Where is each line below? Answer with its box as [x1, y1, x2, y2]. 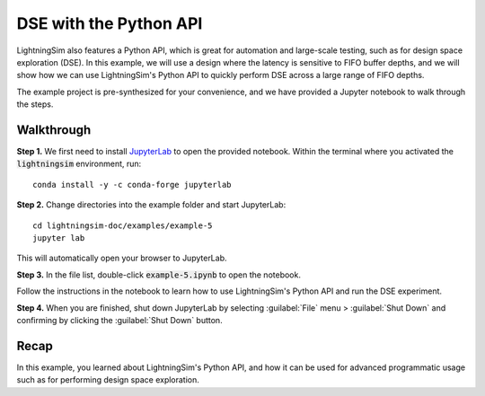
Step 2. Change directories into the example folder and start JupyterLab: [16, 199, 287, 210]
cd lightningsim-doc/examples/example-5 [32, 220, 213, 231]
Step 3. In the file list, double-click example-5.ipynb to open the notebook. [16, 269, 301, 280]
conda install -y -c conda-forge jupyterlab [32, 180, 233, 189]
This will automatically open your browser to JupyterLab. [16, 252, 228, 264]
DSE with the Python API [16, 13, 203, 33]
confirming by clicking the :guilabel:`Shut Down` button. [16, 314, 224, 325]
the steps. [16, 99, 54, 110]
